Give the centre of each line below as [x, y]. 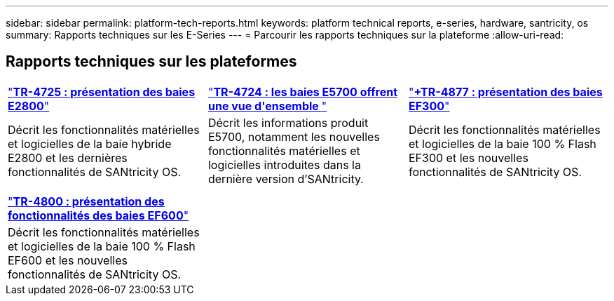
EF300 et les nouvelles [468, 158]
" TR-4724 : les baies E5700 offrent [303, 92]
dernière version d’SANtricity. [286, 179]
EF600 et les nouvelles [68, 260]
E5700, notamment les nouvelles [294, 136]
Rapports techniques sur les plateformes [151, 62]
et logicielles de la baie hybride [90, 143]
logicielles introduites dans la [284, 165]
